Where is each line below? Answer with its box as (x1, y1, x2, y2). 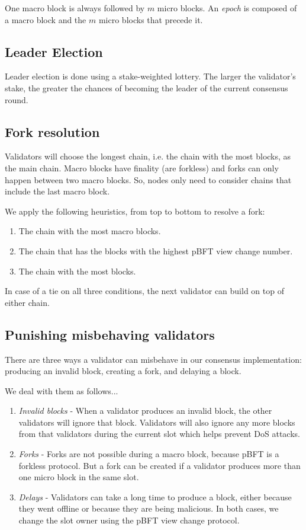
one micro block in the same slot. (18, 471, 139, 483)
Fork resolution (5, 122, 100, 141)
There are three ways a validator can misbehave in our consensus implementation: (5, 353, 302, 365)
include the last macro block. (5, 185, 110, 197)
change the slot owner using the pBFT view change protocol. (18, 514, 240, 526)
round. (5, 93, 28, 106)
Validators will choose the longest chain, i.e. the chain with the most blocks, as (5, 150, 291, 162)
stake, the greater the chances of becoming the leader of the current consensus (5, 81, 288, 94)
